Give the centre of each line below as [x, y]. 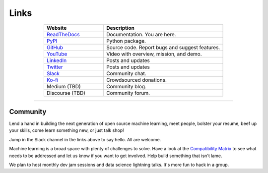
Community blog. [126, 86]
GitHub [55, 47]
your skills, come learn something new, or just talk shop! [67, 130]
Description [120, 28]
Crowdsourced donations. [136, 80]
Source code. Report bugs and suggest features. [163, 47]
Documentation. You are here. [141, 34]
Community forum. [128, 93]
